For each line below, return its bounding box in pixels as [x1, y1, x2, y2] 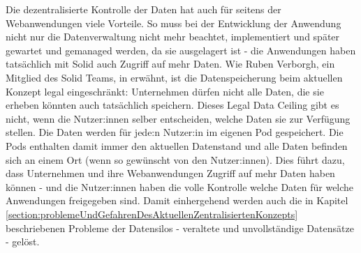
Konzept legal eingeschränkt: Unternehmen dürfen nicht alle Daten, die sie [6, 84, 324, 98]
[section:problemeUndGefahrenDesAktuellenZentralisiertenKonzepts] [6, 206, 298, 221]
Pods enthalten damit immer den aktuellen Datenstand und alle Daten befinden [6, 138, 348, 153]
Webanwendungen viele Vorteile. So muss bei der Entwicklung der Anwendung [6, 15, 341, 30]
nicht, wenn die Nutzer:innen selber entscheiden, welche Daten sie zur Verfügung [6, 111, 351, 125]
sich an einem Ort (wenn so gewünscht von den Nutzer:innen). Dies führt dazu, [6, 152, 345, 167]
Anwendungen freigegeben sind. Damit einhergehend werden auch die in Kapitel [6, 193, 348, 208]
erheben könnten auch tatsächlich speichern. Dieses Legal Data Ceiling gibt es [6, 98, 339, 112]
